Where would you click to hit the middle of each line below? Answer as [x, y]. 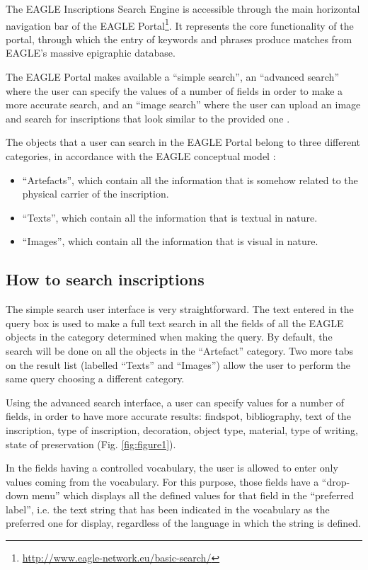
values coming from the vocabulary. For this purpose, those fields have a [162, 481]
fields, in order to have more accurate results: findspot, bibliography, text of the [178, 416]
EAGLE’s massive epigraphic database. [91, 53]
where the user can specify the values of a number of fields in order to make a [174, 90]
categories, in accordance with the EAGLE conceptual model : [141, 156]
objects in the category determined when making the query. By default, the [169, 337]
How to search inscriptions [105, 279]
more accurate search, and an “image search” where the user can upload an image [183, 104]
